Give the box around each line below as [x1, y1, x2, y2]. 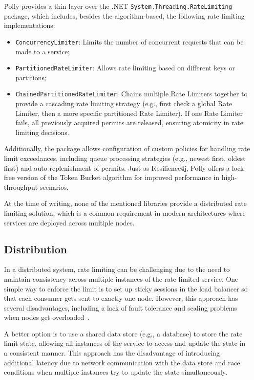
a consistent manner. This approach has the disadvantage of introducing [4, 348, 220, 358]
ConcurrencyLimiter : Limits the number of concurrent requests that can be [15, 36, 244, 46]
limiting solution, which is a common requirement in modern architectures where [4, 207, 246, 218]
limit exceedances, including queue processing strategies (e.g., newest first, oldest [4, 153, 246, 163]
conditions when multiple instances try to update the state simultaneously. [4, 367, 228, 377]
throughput [4, 181, 38, 192]
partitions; [15, 72, 46, 82]
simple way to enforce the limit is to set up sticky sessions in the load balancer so [4, 283, 248, 293]
